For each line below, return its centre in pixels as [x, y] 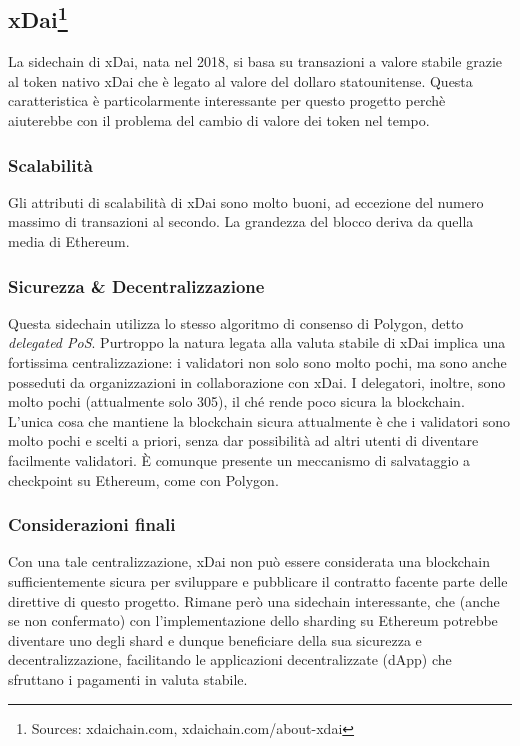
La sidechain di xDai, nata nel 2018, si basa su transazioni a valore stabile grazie [255, 61]
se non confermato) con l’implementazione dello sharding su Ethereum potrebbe [253, 620]
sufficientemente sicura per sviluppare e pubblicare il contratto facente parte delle [258, 580]
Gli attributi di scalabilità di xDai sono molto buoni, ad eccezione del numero [246, 201]
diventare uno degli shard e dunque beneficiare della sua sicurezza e [215, 639]
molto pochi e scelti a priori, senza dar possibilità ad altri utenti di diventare [243, 440]
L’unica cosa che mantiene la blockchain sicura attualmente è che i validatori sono [259, 420]
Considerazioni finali [92, 524]
